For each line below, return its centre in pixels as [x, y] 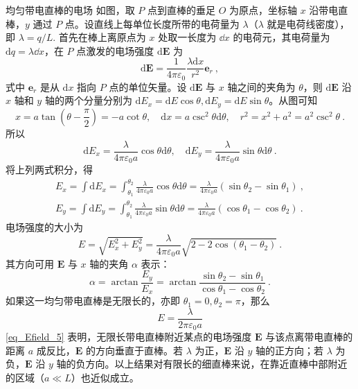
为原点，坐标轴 [263, 10]
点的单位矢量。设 [148, 86]
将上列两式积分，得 [49, 170]
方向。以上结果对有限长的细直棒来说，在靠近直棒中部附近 [216, 364]
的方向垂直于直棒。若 [135, 350]
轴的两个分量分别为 [88, 100]
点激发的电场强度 [115, 50]
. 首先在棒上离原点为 [99, 37]
